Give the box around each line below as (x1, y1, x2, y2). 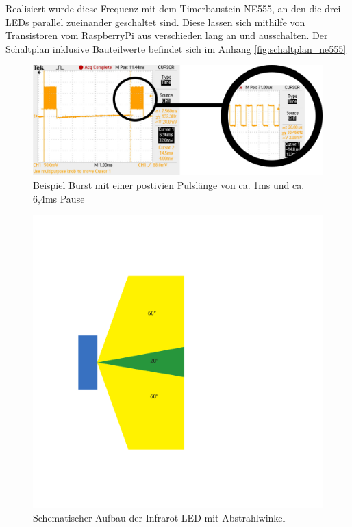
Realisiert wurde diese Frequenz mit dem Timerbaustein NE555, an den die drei (5, 1, 341, 15)
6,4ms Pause (33, 191, 85, 205)
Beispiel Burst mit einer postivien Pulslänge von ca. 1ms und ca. (33, 178, 305, 192)
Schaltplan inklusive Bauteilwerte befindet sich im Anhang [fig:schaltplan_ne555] (5, 41, 347, 55)
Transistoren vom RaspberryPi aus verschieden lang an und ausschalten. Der (5, 28, 328, 42)
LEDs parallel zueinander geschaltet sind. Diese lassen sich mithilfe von (5, 14, 305, 29)
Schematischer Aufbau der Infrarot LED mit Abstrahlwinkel (33, 510, 286, 524)
